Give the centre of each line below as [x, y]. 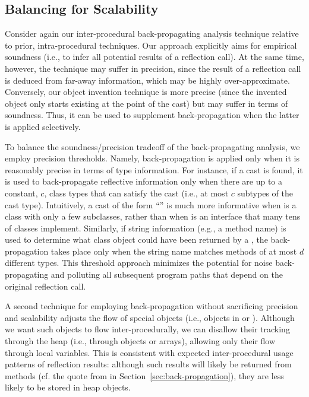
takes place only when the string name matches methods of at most [174, 251]
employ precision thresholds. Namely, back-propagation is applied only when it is [152, 158]
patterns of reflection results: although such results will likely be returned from [148, 364]
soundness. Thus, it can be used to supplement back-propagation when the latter [152, 115]
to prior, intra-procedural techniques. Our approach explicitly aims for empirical [151, 45]
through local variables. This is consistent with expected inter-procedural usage [149, 352]
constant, [21, 193]
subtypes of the [265, 193]
